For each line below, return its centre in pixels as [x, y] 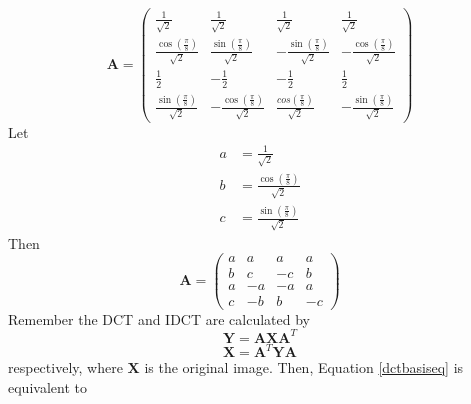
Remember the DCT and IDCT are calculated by [159, 318]
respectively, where [65, 367]
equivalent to [47, 386]
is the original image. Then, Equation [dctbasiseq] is [304, 367]
